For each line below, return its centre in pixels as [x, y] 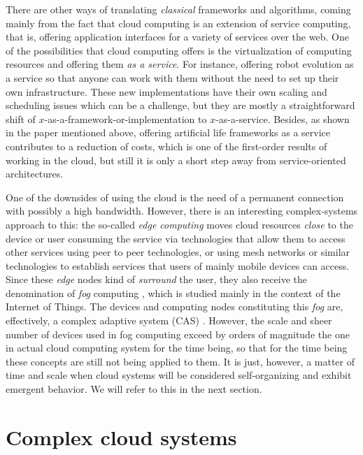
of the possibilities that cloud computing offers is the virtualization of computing [179, 50]
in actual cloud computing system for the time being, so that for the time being [177, 348]
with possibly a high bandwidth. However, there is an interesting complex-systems [182, 211]
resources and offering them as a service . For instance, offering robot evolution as [180, 64]
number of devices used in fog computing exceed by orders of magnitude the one [178, 334]
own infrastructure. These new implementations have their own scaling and [166, 91]
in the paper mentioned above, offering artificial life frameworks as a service [168, 132]
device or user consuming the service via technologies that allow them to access [176, 238]
